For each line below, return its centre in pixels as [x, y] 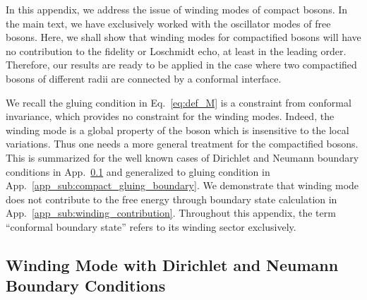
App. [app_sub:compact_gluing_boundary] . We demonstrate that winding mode [182, 185]
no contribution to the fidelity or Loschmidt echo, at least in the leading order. [176, 50]
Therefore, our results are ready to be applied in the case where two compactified [181, 65]
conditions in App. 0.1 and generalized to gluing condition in [138, 171]
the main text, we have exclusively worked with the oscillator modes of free [168, 23]
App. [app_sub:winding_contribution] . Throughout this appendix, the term [171, 213]
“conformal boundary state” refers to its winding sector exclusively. [151, 226]
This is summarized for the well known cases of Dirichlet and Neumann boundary [182, 157]
